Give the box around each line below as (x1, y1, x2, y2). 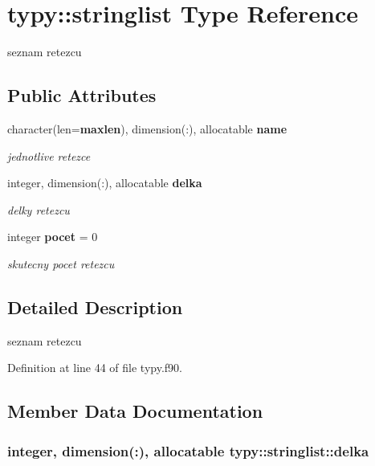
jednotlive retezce (7, 147, 91, 164)
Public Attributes (7, 83, 157, 108)
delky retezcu (7, 201, 70, 218)
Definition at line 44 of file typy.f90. (7, 359, 183, 376)
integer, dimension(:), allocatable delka (7, 174, 202, 191)
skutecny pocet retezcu (7, 255, 115, 272)
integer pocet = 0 (7, 228, 98, 245)
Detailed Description (7, 294, 183, 319)
